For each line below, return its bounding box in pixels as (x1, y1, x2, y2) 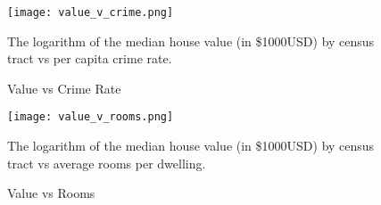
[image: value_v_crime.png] (7, 6, 174, 19)
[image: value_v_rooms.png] (7, 111, 174, 124)
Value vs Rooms (7, 184, 95, 202)
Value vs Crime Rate (7, 78, 121, 97)
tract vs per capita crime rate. (7, 49, 172, 68)
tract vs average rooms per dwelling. (7, 153, 206, 172)
